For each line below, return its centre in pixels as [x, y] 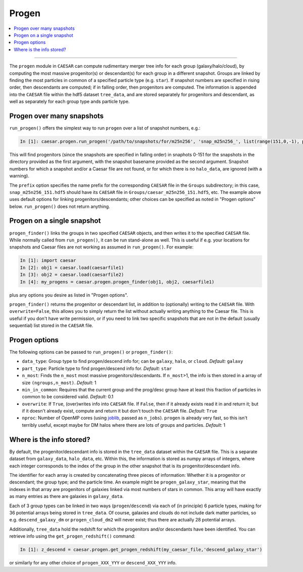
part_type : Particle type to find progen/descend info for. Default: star [97, 368]
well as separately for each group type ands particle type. [69, 102]
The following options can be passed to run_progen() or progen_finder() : [91, 352]
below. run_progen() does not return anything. [60, 206]
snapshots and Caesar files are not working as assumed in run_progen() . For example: [102, 247]
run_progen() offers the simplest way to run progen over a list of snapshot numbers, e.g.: [105, 128]
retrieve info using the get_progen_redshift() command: [72, 536]
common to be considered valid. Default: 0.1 [68, 397]
